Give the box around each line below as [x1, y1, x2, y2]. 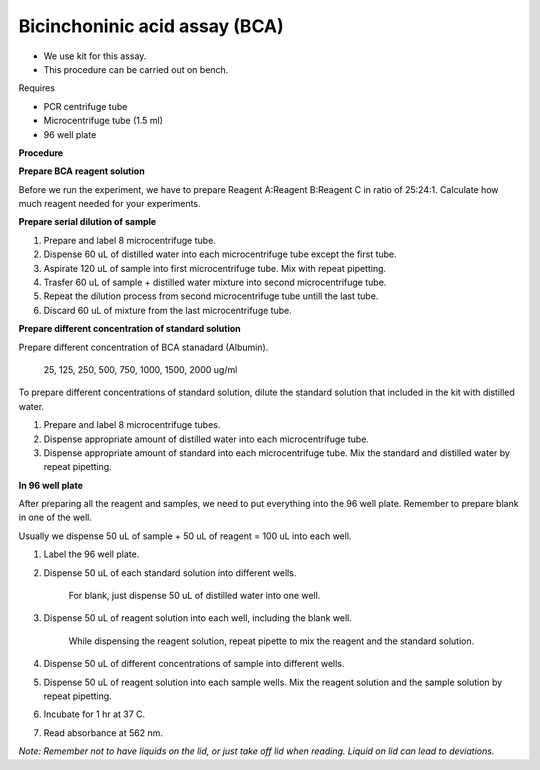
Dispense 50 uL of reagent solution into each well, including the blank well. [43, 612, 352, 624]
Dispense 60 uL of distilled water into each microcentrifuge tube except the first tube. [43, 248, 397, 260]
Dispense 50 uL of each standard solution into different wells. [43, 566, 297, 579]
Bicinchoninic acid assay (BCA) [18, 15, 284, 37]
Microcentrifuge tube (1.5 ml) [43, 115, 164, 127]
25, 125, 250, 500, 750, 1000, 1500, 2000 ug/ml [43, 363, 238, 375]
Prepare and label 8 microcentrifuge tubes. [43, 419, 221, 431]
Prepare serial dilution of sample [18, 216, 157, 228]
